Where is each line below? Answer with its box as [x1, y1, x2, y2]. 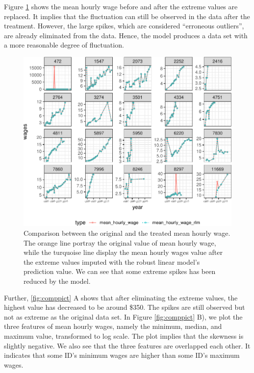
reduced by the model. [24, 276, 91, 286]
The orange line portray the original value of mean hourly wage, [24, 237, 216, 248]
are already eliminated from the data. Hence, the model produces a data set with [4, 30, 248, 40]
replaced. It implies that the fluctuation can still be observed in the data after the [4, 11, 250, 21]
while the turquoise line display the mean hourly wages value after [24, 247, 223, 257]
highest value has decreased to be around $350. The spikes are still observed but [4, 302, 245, 312]
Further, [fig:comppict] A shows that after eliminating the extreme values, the [4, 292, 238, 302]
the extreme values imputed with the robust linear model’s [24, 256, 200, 267]
